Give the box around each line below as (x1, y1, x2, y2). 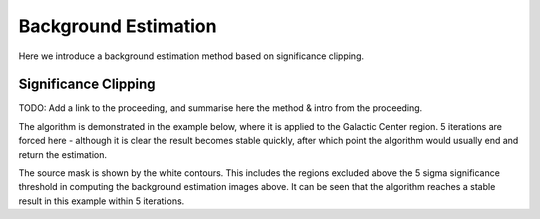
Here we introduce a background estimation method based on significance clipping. (18, 50, 365, 62)
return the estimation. (18, 148, 108, 160)
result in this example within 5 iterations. (18, 195, 185, 207)
